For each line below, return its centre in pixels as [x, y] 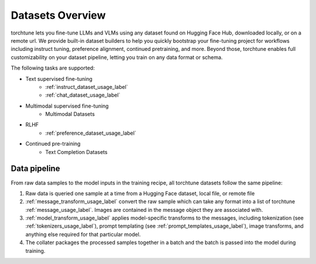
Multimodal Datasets [70, 114]
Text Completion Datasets [76, 152]
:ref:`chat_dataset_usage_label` [83, 95]
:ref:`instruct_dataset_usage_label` [87, 87]
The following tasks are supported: [53, 68]
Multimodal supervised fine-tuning [67, 106]
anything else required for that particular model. [83, 234]
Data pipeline [35, 169]
